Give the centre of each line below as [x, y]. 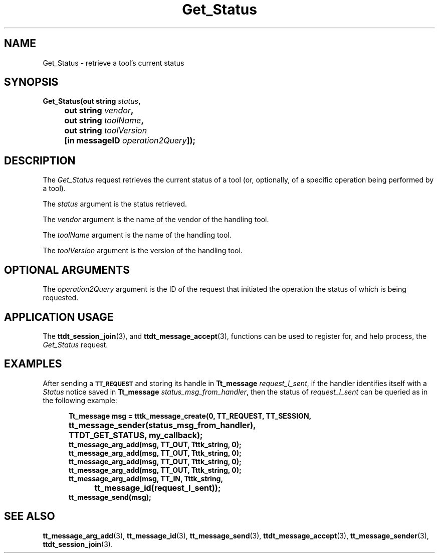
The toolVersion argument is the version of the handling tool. [143, 251]
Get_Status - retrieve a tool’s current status [114, 63]
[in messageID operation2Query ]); [130, 141]
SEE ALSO [30, 516]
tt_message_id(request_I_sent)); [158, 488]
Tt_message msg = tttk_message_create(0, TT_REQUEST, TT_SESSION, [190, 416]
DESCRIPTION [40, 160]
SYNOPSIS [31, 82]
